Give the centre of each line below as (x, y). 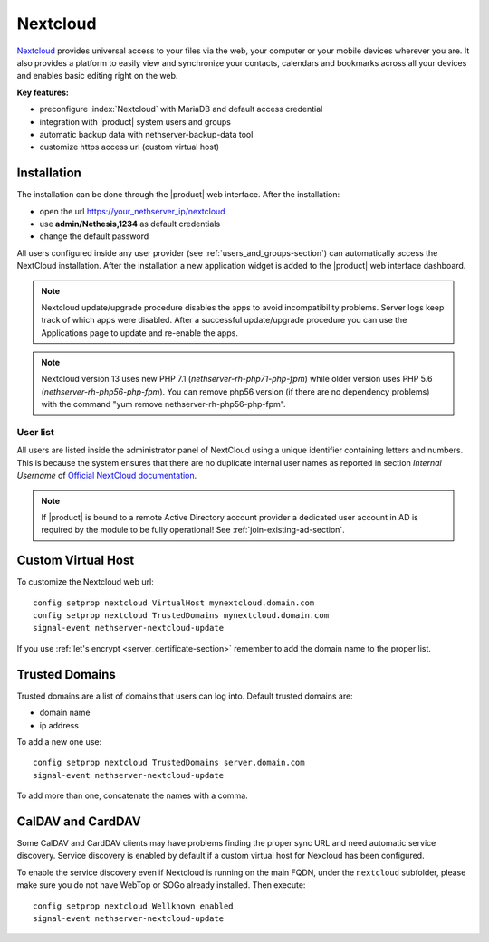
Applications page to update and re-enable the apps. (140, 333)
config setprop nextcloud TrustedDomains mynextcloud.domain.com (181, 616)
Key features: (43, 92)
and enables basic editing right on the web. (97, 76)
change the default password (94, 236)
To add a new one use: (59, 741)
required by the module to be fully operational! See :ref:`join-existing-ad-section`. (193, 530)
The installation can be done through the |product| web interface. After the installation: (178, 195)
